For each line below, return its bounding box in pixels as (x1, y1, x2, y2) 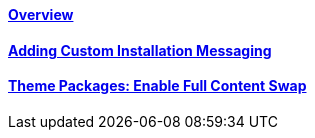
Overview (8, 6, 74, 23)
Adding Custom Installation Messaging (8, 41, 272, 59)
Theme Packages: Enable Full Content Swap (8, 77, 307, 95)
